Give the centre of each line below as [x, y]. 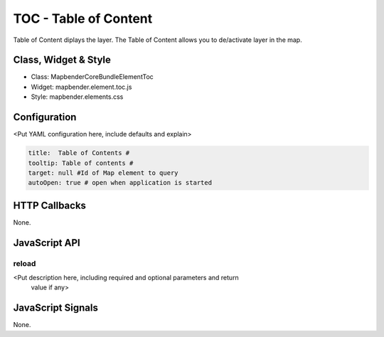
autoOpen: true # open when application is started [120, 183]
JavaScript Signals [56, 308]
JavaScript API [47, 243]
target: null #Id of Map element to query [103, 173]
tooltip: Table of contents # [81, 163]
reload [25, 263]
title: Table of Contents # [79, 153]
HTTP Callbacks [50, 205]
